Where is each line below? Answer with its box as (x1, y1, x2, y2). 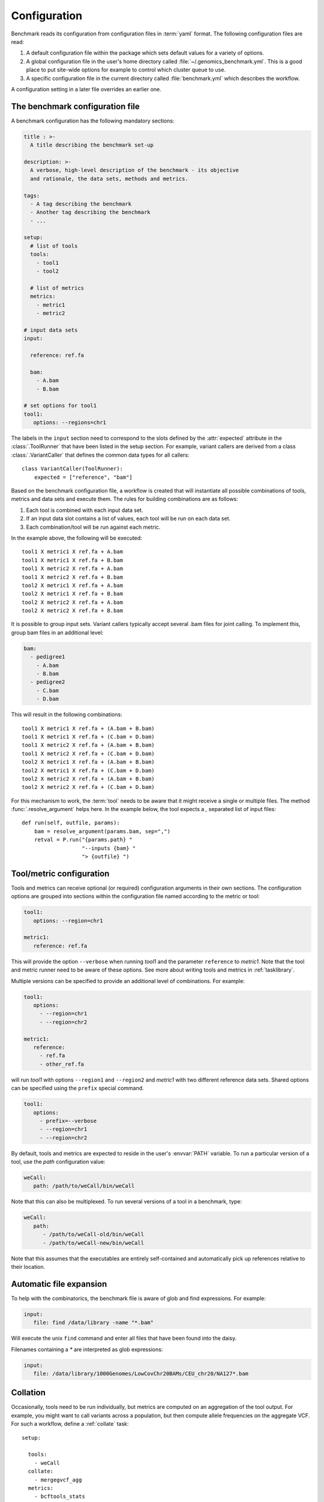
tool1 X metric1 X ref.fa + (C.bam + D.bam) (22, 733, 155, 740)
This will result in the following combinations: (11, 711, 122, 718)
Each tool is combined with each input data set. (26, 506, 143, 514)
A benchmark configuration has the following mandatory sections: (11, 117, 175, 124)
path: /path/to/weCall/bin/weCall (33, 1182, 135, 1190)
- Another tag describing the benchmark (30, 209, 151, 216)
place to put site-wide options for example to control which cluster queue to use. (26, 66, 226, 73)
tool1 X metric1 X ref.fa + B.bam (22, 556, 123, 564)
